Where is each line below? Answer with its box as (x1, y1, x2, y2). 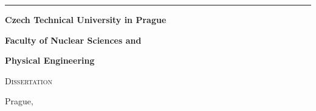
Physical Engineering (5, 54, 95, 67)
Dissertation (5, 74, 52, 87)
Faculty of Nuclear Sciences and (5, 33, 142, 46)
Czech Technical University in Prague (5, 13, 167, 25)
